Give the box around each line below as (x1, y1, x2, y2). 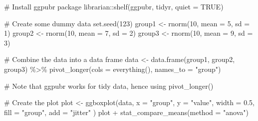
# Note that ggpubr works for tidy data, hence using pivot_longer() (4, 80, 214, 91)
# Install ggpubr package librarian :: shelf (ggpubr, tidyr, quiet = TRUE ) (4, 1, 224, 11)
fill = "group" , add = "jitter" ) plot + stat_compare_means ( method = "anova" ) (4, 107, 249, 117)
